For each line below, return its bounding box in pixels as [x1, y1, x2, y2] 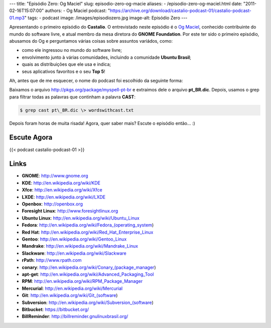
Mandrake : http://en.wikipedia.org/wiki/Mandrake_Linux [22, 243, 138, 249]
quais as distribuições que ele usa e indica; [22, 61, 111, 67]
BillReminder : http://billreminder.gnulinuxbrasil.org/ [22, 313, 128, 319]
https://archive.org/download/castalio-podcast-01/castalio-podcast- [109, 8, 252, 14]
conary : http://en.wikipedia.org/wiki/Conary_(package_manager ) [22, 264, 156, 270]
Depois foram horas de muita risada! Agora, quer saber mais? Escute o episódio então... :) [9, 120, 195, 126]
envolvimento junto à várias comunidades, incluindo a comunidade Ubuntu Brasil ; [22, 54, 192, 60]
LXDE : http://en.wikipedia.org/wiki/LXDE [22, 194, 105, 200]
